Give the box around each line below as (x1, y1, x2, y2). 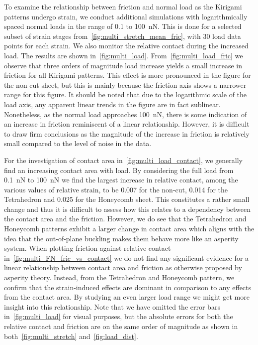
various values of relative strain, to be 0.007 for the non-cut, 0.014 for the (4, 184, 228, 194)
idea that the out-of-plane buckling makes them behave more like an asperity (4, 233, 239, 243)
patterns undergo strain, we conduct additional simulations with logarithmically (4, 11, 248, 21)
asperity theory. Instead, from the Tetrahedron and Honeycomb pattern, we (4, 272, 235, 283)
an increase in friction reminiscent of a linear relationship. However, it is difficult (4, 119, 250, 129)
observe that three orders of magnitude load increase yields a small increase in (4, 60, 242, 70)
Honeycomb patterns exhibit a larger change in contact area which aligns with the (4, 223, 255, 234)
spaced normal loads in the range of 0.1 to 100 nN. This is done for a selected (4, 21, 242, 31)
